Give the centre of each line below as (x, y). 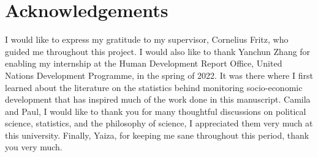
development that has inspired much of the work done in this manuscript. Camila (158, 99)
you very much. (34, 147)
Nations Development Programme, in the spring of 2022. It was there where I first (159, 75)
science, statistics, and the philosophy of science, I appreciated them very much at (159, 123)
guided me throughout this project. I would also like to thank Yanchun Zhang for (158, 51)
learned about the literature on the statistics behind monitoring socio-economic (154, 87)
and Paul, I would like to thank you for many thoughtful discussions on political (156, 111)
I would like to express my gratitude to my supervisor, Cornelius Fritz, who (147, 39)
